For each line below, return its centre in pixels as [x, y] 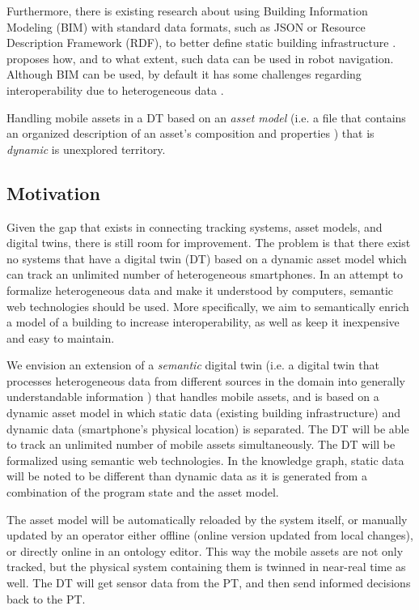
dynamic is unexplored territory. [86, 149]
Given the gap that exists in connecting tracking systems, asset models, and [195, 226]
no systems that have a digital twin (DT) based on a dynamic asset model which [207, 258]
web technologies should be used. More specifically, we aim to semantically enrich [208, 306]
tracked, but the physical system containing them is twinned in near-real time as [206, 567]
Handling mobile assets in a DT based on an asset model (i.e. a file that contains [206, 117]
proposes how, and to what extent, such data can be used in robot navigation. [200, 58]
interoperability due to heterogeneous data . [115, 90]
